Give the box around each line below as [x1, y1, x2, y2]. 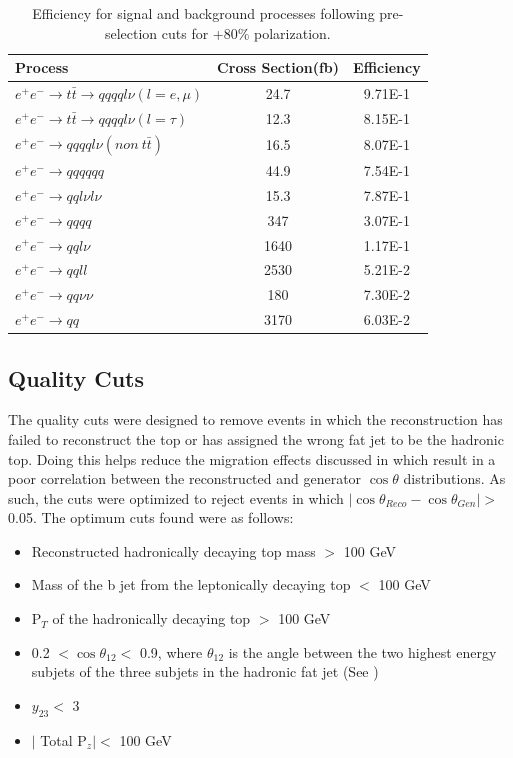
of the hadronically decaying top [52, 608, 251, 629]
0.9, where [139, 641, 203, 662]
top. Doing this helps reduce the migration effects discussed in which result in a [8, 448, 496, 469]
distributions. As [403, 468, 506, 489]
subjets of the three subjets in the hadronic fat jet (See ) [31, 661, 379, 682]
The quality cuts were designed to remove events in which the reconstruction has [8, 409, 503, 430]
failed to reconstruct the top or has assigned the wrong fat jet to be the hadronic [8, 428, 504, 449]
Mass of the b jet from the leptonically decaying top [31, 574, 351, 595]
